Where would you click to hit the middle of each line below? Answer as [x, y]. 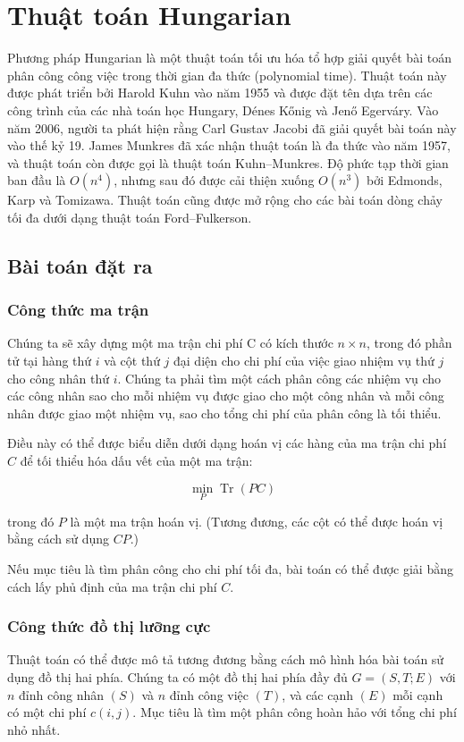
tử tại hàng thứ [50, 361]
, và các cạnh [318, 694]
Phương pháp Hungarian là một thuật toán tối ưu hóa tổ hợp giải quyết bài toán [229, 58]
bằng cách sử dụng [59, 539]
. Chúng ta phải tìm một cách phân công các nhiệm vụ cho [279, 378]
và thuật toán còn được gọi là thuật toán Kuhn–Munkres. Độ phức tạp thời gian [228, 162]
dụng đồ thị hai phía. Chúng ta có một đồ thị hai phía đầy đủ [177, 677]
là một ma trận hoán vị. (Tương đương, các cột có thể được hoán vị [257, 521]
